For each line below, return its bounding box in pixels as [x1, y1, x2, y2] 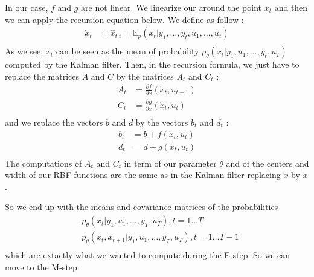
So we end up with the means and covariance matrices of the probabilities [5, 200, 278, 213]
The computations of [5, 156, 82, 169]
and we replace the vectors [5, 115, 103, 128]
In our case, [5, 1, 48, 13]
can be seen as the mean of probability [56, 45, 199, 57]
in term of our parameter [124, 156, 217, 169]
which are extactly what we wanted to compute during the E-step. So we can [5, 249, 290, 261]
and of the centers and [226, 156, 309, 169]
